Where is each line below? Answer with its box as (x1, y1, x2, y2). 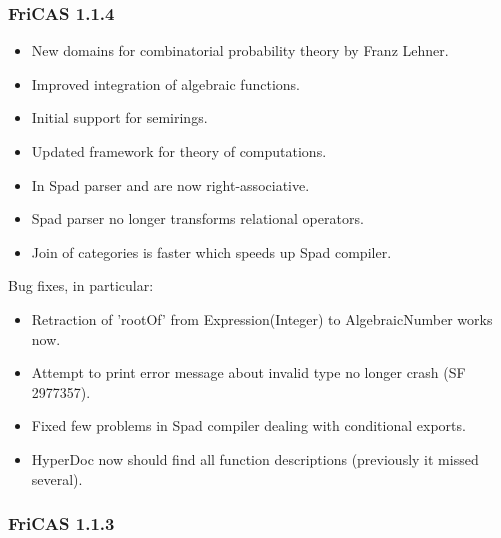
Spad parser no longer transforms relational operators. (31, 208, 364, 229)
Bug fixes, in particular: (8, 275, 154, 296)
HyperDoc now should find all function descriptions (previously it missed (31, 448, 479, 469)
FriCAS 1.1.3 (8, 511, 115, 536)
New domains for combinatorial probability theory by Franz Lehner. (31, 40, 449, 61)
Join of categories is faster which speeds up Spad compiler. (31, 241, 392, 262)
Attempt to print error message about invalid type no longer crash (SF (31, 362, 466, 383)
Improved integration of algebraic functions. (31, 73, 300, 94)
